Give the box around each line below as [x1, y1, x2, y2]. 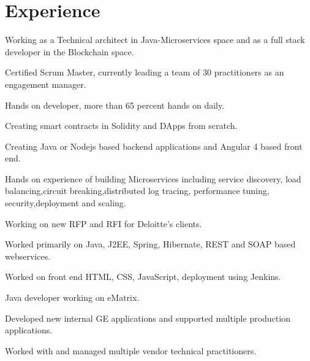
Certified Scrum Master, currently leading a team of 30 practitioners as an [5, 66, 284, 79]
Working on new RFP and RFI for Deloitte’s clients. [5, 217, 202, 230]
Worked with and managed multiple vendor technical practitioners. [5, 344, 257, 357]
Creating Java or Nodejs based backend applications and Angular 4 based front [5, 139, 303, 152]
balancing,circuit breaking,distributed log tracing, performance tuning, [5, 184, 270, 197]
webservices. [5, 249, 51, 262]
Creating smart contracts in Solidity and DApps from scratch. [5, 119, 238, 132]
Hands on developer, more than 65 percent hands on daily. [5, 98, 225, 111]
